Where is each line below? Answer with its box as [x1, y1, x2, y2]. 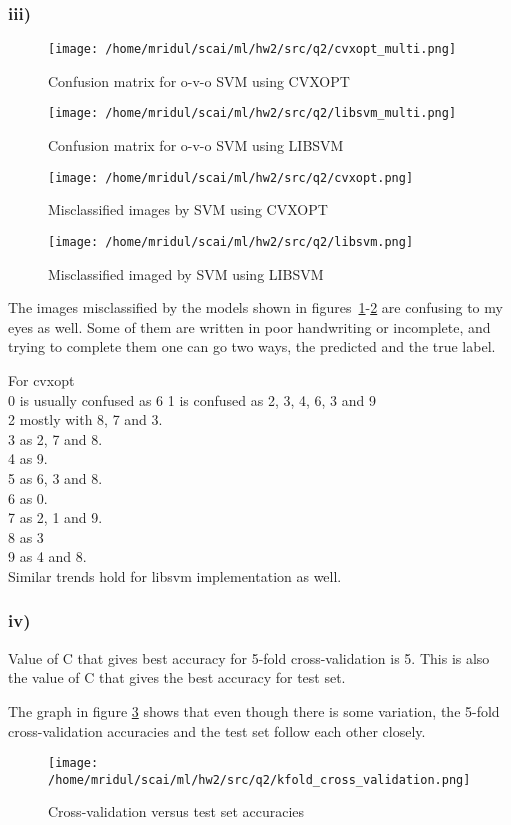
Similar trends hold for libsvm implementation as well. [8, 565, 342, 586]
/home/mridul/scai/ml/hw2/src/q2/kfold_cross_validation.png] [48, 772, 471, 787]
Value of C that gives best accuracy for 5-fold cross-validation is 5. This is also [8, 647, 490, 668]
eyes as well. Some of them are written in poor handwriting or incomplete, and [8, 316, 491, 337]
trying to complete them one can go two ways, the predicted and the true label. [8, 336, 496, 357]
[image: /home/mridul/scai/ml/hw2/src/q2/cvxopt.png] [48, 170, 414, 185]
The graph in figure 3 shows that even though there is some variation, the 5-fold [8, 700, 500, 721]
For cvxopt [8, 370, 75, 390]
